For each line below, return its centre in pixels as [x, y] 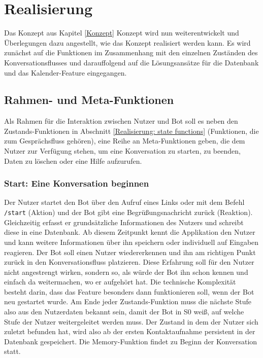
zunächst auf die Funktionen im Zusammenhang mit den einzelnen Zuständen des [131, 52]
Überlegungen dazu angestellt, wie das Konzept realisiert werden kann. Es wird [127, 42]
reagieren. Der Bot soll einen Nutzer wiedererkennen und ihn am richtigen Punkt [130, 252]
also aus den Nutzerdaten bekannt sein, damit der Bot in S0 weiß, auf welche [124, 312]
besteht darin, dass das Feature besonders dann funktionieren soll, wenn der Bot [129, 291]
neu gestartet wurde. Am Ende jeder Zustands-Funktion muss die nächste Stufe [128, 301]
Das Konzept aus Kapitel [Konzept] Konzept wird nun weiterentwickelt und [122, 33]
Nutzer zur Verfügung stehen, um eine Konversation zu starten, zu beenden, [122, 151]
